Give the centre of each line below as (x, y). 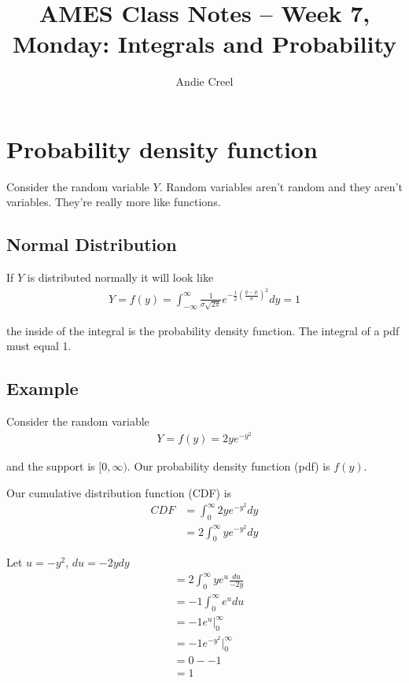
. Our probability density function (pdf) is (228, 466)
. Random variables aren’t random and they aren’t (281, 186)
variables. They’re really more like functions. (114, 202)
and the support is (51, 466)
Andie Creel (204, 81)
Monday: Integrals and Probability (204, 44)
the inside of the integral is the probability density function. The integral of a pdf (203, 330)
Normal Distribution (92, 244)
